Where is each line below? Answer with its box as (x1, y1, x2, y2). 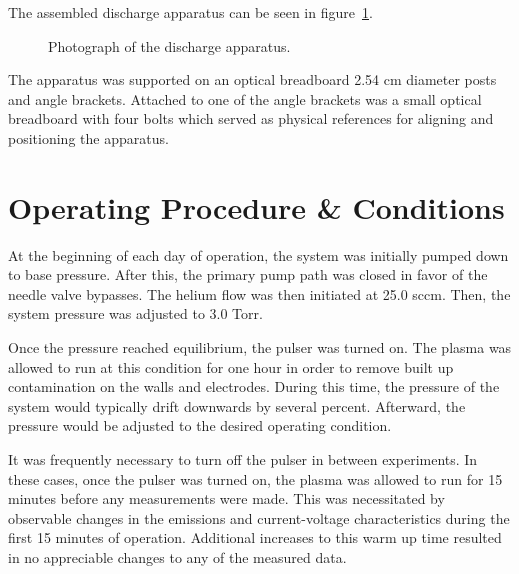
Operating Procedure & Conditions (8, 186, 505, 227)
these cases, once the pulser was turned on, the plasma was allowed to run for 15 (8, 468, 503, 489)
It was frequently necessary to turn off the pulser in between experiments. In (8, 449, 478, 470)
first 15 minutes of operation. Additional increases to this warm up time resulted (8, 527, 502, 548)
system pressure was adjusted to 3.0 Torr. (8, 303, 263, 324)
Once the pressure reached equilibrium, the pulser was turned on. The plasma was (8, 337, 512, 358)
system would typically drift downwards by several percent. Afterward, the (8, 395, 466, 416)
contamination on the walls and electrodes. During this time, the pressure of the (8, 376, 500, 397)
